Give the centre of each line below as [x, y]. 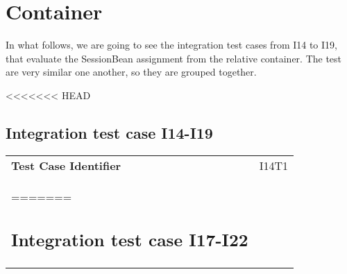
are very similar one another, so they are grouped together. [131, 72]
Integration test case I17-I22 [130, 240]
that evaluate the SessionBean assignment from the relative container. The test [174, 58]
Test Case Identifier [66, 165]
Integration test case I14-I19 [109, 132]
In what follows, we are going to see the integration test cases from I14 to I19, [171, 45]
